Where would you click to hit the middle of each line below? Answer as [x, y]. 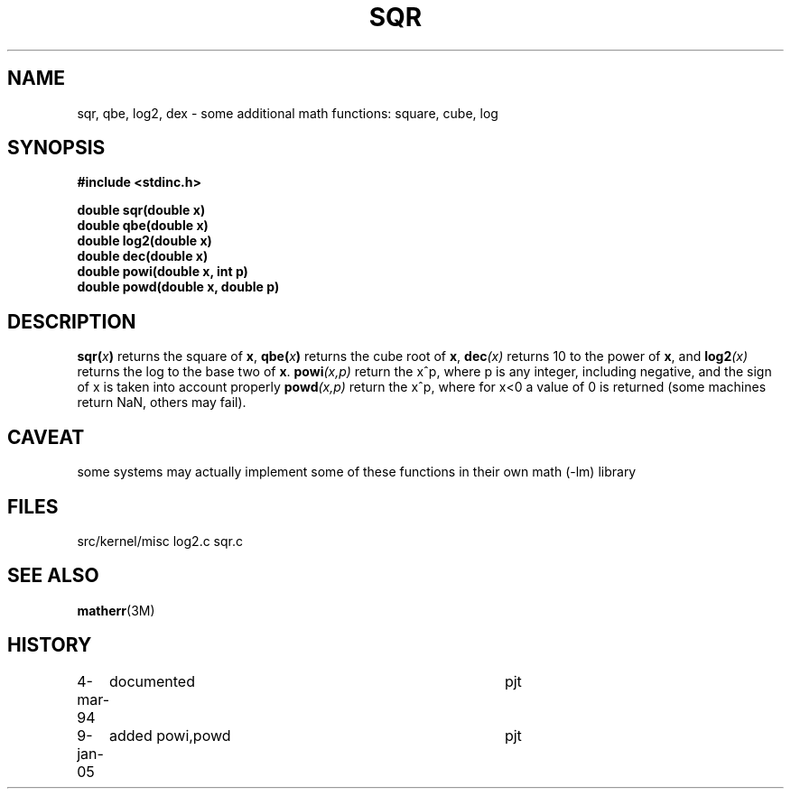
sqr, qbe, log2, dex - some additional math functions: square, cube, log [288, 113]
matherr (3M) [116, 610]
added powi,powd [170, 735]
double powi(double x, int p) [163, 272]
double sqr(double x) [141, 210]
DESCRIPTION [72, 321]
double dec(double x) [143, 256]
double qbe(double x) [143, 226]
